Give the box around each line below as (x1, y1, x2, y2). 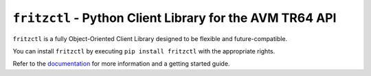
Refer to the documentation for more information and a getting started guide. (12, 60, 230, 68)
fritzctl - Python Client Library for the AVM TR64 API (12, 10, 337, 25)
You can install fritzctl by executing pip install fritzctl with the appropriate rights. (12, 47, 276, 55)
